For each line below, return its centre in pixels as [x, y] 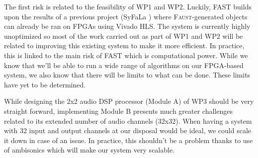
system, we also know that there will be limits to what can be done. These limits [127, 75]
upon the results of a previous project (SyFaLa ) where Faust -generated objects [126, 16]
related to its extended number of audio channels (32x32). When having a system [128, 120]
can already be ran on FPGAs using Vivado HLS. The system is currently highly [127, 26]
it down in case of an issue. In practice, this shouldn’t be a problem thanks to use [129, 140]
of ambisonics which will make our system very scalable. [89, 150]
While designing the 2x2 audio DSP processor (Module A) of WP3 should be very [129, 101]
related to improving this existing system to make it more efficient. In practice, [124, 45]
